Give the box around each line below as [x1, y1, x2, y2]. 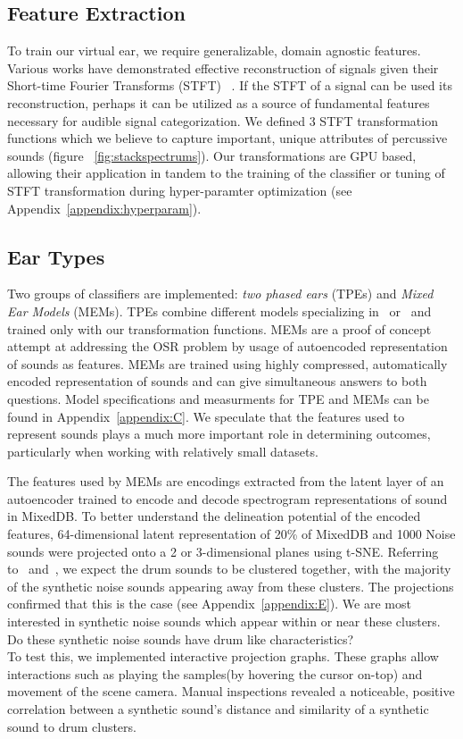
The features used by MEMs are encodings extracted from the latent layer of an [7, 472, 444, 491]
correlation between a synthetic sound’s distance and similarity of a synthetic [7, 700, 429, 718]
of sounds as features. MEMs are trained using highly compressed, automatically [7, 354, 448, 373]
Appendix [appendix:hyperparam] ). [7, 198, 202, 217]
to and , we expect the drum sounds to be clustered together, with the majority [7, 559, 451, 578]
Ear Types [7, 242, 105, 270]
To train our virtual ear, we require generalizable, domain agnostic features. [7, 41, 421, 60]
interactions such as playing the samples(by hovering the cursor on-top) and [7, 664, 423, 683]
